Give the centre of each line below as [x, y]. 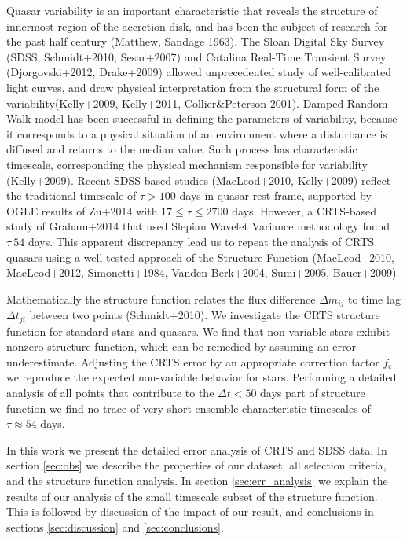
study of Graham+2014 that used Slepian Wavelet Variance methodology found [198, 226]
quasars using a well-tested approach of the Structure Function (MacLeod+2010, [200, 257]
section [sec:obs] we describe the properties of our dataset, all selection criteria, [196, 465]
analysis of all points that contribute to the [110, 392]
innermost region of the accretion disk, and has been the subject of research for [197, 26]
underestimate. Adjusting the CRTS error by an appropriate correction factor [193, 361]
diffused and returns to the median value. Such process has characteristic [182, 149]
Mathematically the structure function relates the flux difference [161, 298]
